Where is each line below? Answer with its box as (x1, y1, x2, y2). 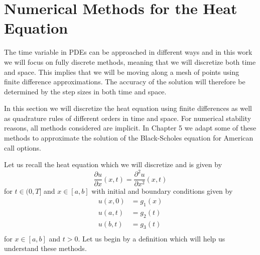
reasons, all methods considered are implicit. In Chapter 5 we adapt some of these (4, 122, 256, 133)
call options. (4, 142, 41, 153)
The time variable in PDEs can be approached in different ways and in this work (4, 47, 252, 57)
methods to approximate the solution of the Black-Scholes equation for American (4, 133, 253, 143)
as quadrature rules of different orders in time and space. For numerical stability (4, 112, 251, 123)
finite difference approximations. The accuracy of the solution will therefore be (4, 76, 245, 87)
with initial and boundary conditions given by (91, 186, 233, 196)
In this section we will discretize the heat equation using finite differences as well (4, 103, 252, 113)
